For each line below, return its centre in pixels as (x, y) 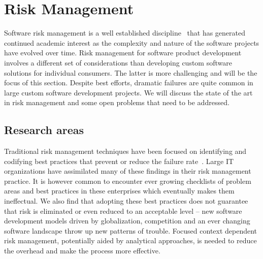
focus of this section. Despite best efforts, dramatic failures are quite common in (129, 83)
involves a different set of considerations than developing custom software (118, 62)
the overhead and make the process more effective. (82, 251)
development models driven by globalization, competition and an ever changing (127, 221)
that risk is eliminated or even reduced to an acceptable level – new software (123, 211)
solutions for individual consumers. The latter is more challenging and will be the (131, 72)
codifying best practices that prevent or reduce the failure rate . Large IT (119, 161)
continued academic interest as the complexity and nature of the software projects (132, 42)
